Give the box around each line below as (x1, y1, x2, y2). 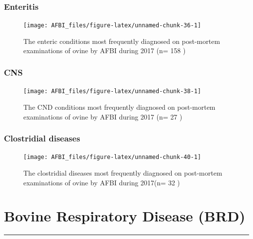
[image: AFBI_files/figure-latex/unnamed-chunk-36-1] (23, 22, 201, 29)
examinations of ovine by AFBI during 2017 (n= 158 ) (23, 45, 186, 56)
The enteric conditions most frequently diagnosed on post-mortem (23, 36, 220, 46)
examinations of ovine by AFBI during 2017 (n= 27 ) (23, 111, 182, 121)
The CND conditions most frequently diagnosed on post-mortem (23, 101, 216, 112)
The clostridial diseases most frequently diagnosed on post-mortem (23, 168, 222, 178)
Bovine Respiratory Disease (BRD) (4, 206, 246, 226)
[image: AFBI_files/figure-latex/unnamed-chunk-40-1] (23, 154, 201, 161)
